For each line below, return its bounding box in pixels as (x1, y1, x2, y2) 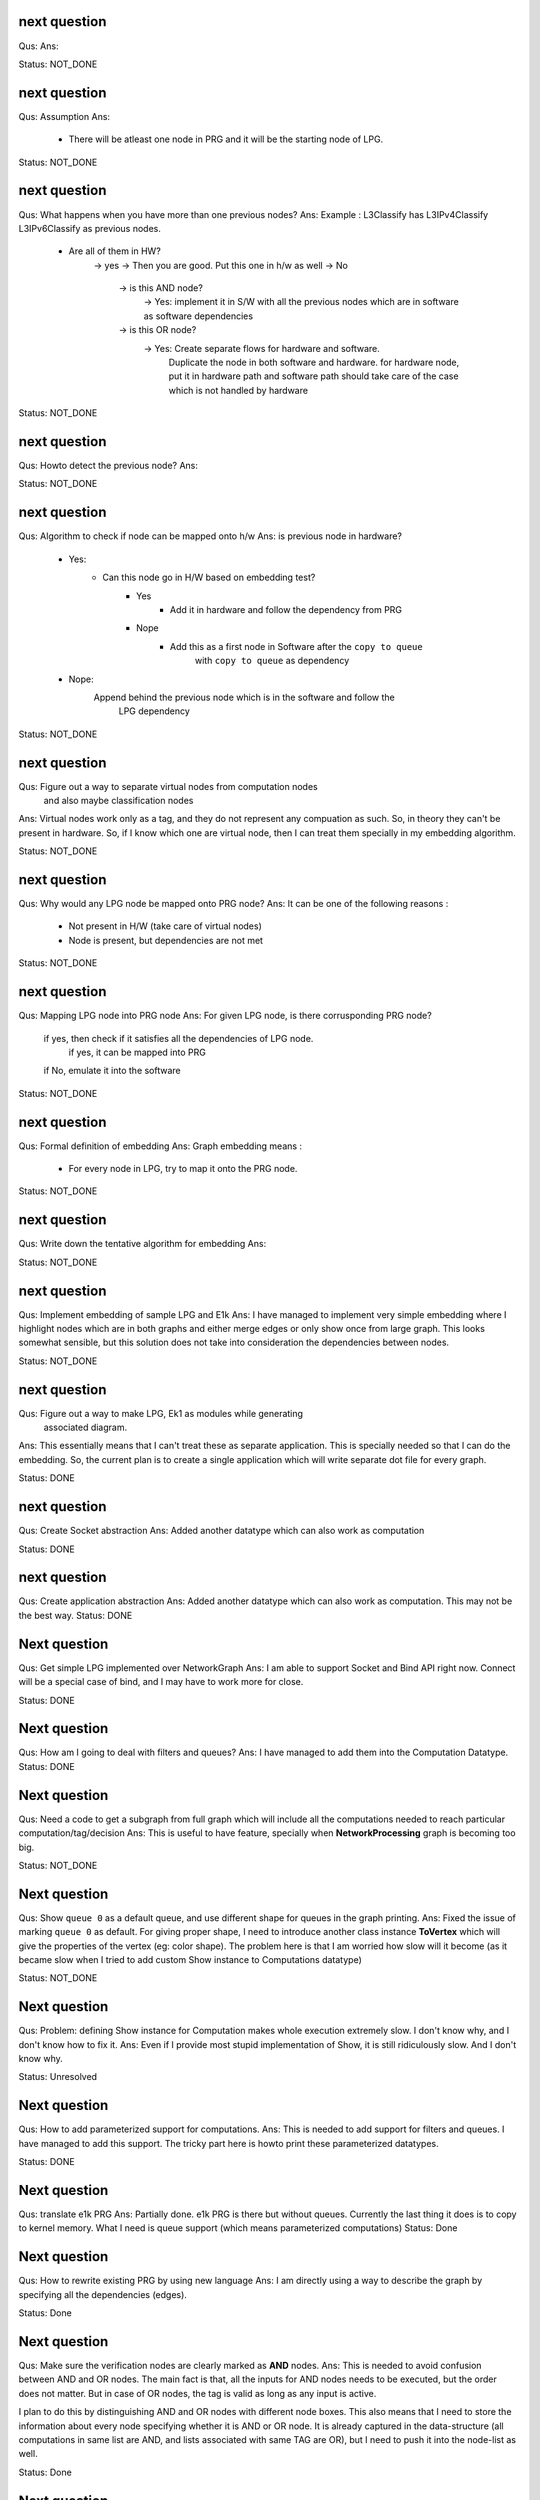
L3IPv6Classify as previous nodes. (18, 222, 162, 234)
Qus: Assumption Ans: (18, 110, 110, 122)
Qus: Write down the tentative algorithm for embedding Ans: (18, 1238, 267, 1250)
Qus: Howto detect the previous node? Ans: (18, 460, 199, 472)
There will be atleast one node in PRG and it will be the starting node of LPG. (68, 133, 384, 145)
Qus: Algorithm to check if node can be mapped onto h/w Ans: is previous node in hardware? (18, 530, 403, 542)
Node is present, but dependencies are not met (68, 934, 264, 946)
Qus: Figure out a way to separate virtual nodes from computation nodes (18, 780, 319, 792)
